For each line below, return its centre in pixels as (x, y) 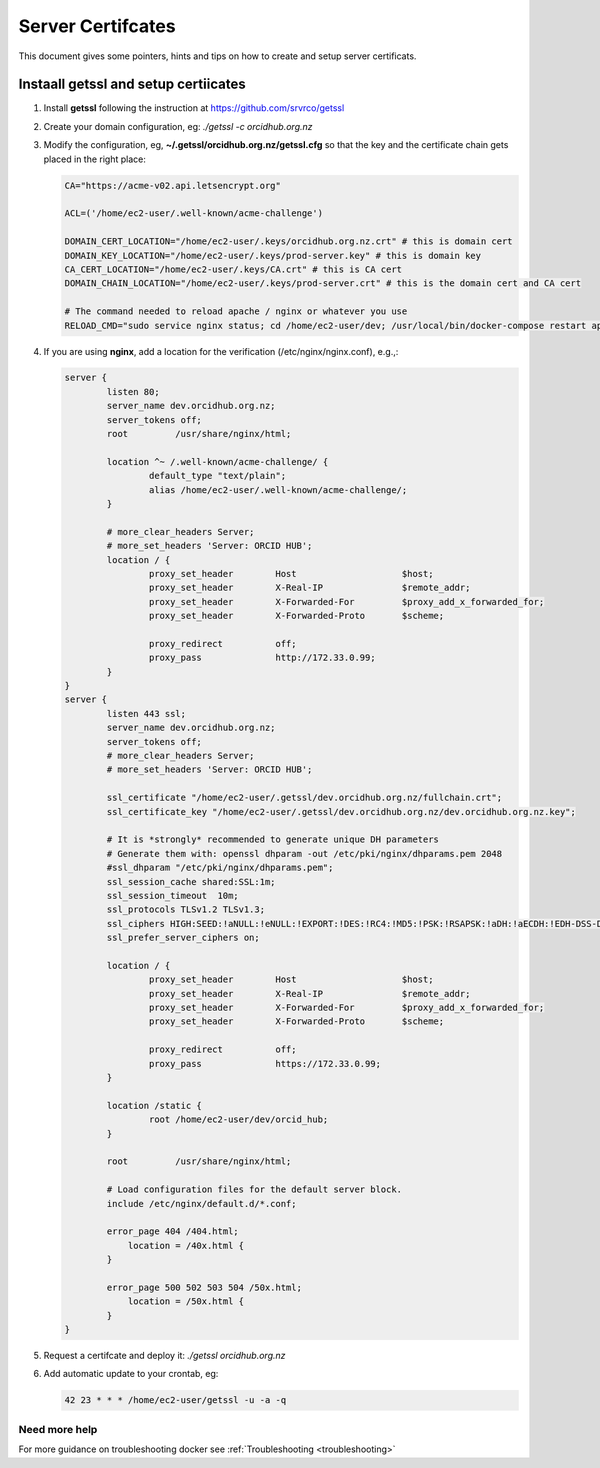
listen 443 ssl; (146, 713)
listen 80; (133, 391)
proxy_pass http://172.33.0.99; (262, 658)
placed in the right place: (95, 159)
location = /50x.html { (186, 1301)
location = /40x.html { (186, 1245)
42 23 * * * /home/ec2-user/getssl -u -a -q (175, 1400)
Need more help (58, 1429)
